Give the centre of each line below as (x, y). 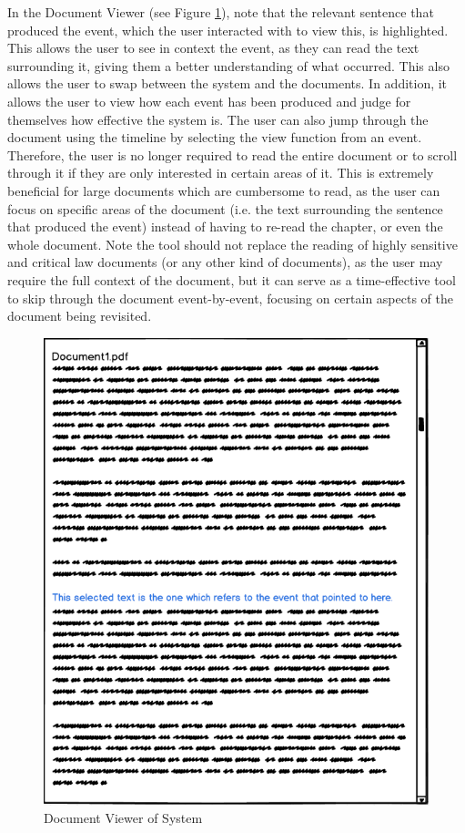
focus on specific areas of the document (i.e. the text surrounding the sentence (225, 208)
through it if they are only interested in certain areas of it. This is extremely (221, 173)
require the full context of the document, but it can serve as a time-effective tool (232, 279)
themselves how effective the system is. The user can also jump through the (218, 119)
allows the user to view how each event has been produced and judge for (209, 101)
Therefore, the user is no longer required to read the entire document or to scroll (232, 154)
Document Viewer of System (123, 818)
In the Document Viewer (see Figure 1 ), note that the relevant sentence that (221, 12)
